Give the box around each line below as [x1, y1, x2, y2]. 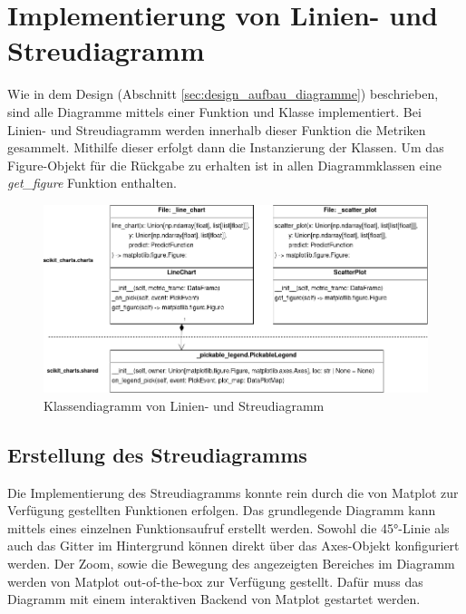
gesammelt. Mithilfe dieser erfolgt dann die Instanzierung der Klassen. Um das [7, 138, 444, 157]
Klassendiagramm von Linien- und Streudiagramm [44, 395, 325, 414]
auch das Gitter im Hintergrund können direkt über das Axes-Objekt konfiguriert [7, 536, 460, 555]
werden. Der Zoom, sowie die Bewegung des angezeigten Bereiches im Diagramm [7, 554, 455, 573]
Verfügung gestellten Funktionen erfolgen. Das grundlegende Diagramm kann [7, 501, 436, 520]
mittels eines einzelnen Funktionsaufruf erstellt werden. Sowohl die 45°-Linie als [7, 518, 450, 537]
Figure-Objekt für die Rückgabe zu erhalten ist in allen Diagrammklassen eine [7, 155, 442, 174]
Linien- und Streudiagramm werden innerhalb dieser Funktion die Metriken [7, 120, 426, 139]
